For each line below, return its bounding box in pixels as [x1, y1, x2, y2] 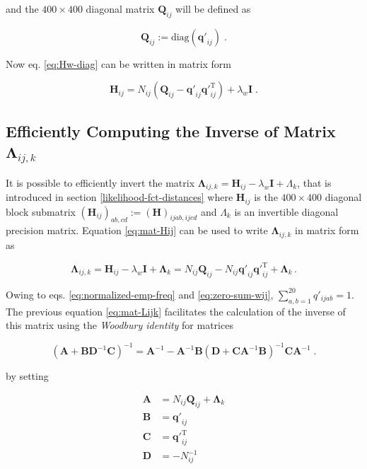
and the [6, 1, 39, 16]
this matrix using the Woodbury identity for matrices [6, 318, 233, 332]
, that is [297, 175, 332, 190]
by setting [6, 369, 49, 383]
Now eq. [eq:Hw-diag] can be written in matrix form [6, 56, 232, 71]
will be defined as [175, 1, 251, 16]
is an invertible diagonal [234, 204, 339, 219]
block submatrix [6, 204, 76, 219]
